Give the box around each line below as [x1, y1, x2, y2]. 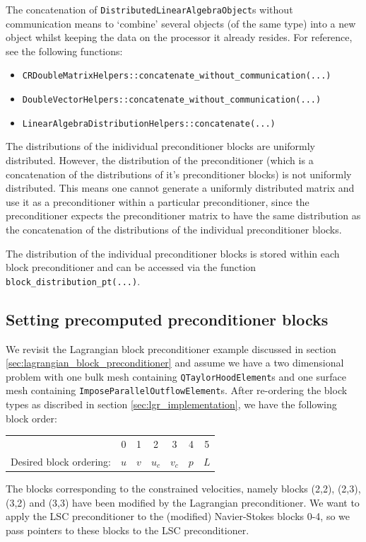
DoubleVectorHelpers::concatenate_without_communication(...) [22, 95, 321, 105]
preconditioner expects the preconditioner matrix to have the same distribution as [6, 208, 361, 223]
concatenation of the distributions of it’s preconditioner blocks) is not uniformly [6, 166, 352, 181]
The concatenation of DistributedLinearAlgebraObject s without [6, 2, 293, 16]
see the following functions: [6, 43, 123, 58]
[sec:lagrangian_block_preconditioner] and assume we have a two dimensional [6, 355, 344, 370]
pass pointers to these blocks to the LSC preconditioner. [6, 522, 249, 537]
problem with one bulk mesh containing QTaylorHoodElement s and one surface [6, 369, 346, 384]
